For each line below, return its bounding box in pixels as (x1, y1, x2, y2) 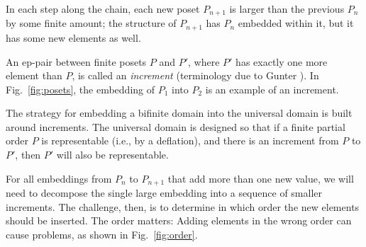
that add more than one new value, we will (167, 171, 354, 185)
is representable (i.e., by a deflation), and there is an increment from (41, 133, 339, 148)
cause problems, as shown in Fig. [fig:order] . (6, 226, 198, 241)
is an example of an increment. (205, 81, 339, 96)
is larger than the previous (229, 1, 345, 16)
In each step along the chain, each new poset (6, 1, 200, 16)
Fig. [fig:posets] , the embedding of (6, 81, 155, 96)
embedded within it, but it (238, 16, 354, 30)
